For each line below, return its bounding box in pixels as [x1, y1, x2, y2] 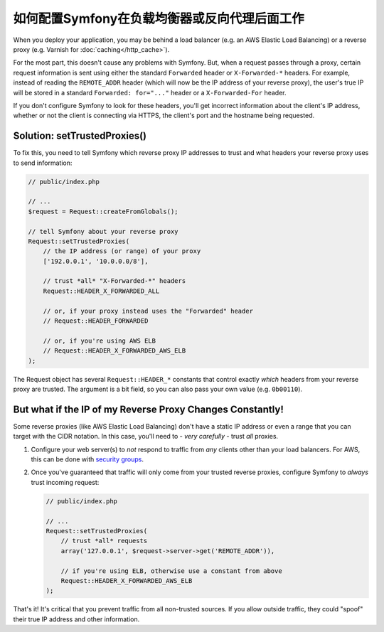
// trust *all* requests [60, 537, 148, 545]
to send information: [13, 159, 73, 167]
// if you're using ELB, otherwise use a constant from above [60, 567, 282, 575]
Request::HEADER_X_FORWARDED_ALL [43, 286, 160, 295]
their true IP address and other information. [13, 615, 140, 623]
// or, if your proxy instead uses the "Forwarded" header [43, 306, 254, 315]
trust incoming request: [31, 478, 100, 486]
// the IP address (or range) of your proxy [43, 247, 201, 255]
